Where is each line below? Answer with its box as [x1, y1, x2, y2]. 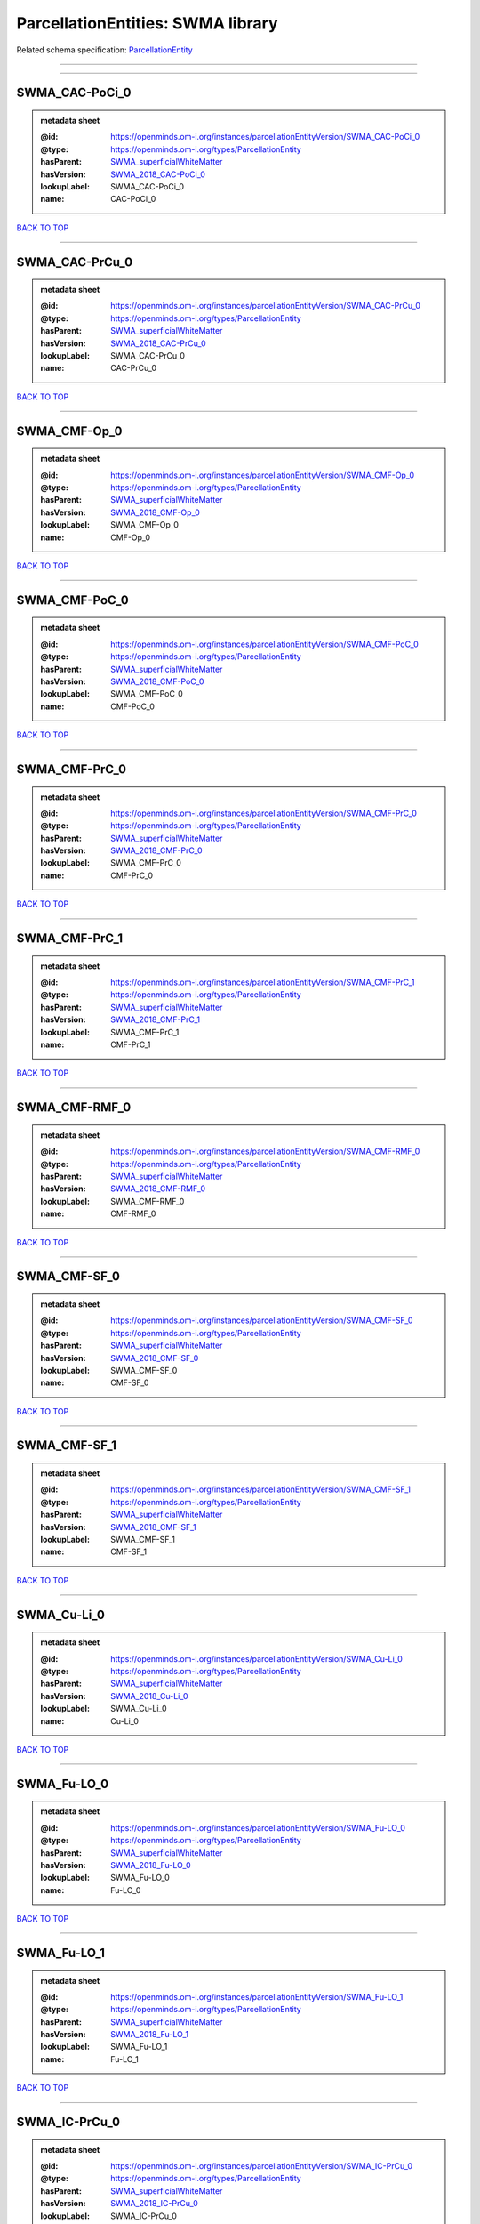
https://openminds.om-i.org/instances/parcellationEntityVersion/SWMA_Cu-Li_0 [110, 1653, 404, 1664]
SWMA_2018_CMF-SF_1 [110, 1521, 196, 1532]
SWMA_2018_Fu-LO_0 [110, 1859, 191, 1870]
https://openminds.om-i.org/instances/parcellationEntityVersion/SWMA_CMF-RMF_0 [110, 1146, 420, 1156]
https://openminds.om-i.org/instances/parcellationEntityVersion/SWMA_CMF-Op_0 [110, 470, 415, 480]
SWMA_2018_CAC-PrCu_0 [110, 338, 206, 349]
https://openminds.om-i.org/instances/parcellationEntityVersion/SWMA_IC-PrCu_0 [110, 2161, 413, 2172]
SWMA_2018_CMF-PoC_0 [110, 676, 204, 687]
